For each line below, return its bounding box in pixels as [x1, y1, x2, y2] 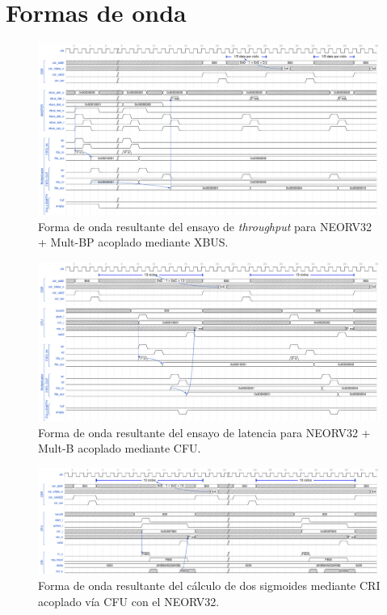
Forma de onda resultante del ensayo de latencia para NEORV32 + [38, 423, 371, 440]
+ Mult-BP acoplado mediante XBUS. [38, 234, 229, 251]
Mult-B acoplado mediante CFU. [38, 440, 201, 457]
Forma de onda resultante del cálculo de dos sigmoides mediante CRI [38, 577, 381, 594]
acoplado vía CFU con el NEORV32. [38, 592, 220, 609]
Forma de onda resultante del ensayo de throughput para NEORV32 [38, 217, 372, 234]
